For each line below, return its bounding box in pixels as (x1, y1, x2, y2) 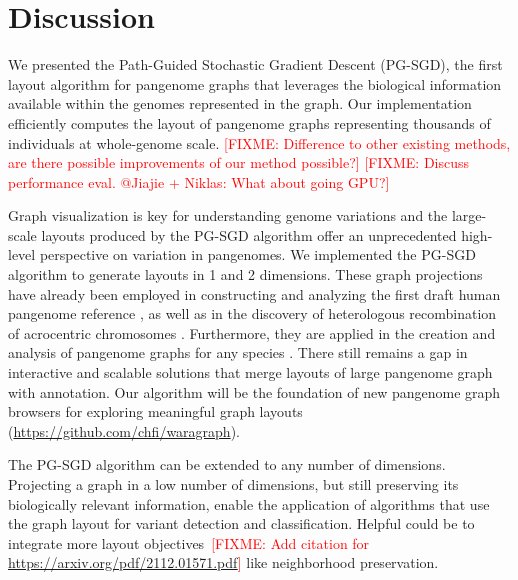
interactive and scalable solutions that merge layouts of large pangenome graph (8, 362, 493, 383)
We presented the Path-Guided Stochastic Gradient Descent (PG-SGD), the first (8, 54, 503, 75)
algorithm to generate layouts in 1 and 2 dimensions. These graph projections (8, 264, 483, 285)
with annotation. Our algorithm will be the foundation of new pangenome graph (8, 381, 501, 402)
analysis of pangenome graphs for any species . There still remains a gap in (8, 342, 468, 363)
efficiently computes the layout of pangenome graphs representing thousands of (8, 112, 491, 133)
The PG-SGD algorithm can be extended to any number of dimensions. (8, 454, 446, 475)
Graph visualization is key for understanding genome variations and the (8, 205, 448, 226)
